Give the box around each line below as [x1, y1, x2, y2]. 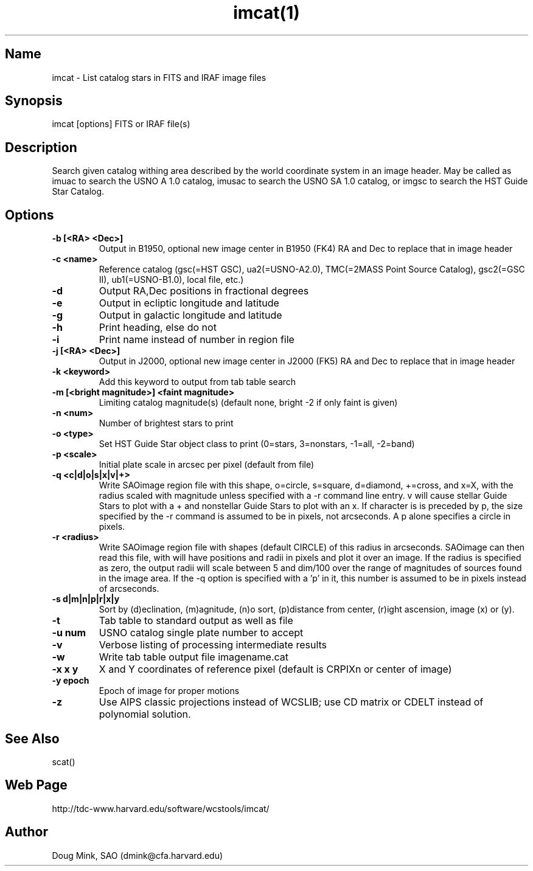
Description [5, 139, 77, 155]
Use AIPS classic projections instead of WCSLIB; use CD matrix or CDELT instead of [99, 696, 484, 709]
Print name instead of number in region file [99, 333, 294, 346]
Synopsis [5, 93, 63, 109]
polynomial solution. [99, 708, 191, 721]
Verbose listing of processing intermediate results [99, 639, 327, 651]
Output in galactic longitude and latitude [99, 309, 282, 322]
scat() [52, 756, 75, 767]
